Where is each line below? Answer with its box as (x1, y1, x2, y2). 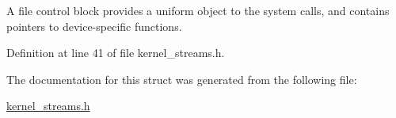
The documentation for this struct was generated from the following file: (6, 70, 357, 87)
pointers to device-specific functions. (6, 17, 182, 34)
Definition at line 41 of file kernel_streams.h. (6, 44, 225, 61)
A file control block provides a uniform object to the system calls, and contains (6, 2, 390, 18)
